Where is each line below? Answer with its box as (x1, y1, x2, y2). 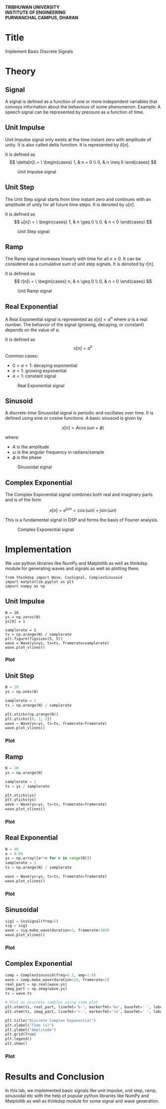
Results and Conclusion (5, 1071, 105, 1082)
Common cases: (5, 353, 39, 358)
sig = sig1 (5, 923, 28, 928)
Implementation (5, 544, 72, 555)
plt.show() (5, 1041, 28, 1046)
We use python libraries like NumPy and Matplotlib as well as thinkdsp (5, 560, 148, 566)
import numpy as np (5, 584, 45, 589)
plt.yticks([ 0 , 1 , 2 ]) (5, 716, 52, 721)
